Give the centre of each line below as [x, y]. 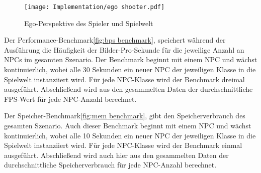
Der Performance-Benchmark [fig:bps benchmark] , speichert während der [115, 40]
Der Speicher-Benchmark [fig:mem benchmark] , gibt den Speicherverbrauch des [125, 116]
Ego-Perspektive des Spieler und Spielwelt [89, 23]
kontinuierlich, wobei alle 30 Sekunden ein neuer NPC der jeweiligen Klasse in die [130, 69]
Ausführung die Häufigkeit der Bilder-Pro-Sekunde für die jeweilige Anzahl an [124, 49]
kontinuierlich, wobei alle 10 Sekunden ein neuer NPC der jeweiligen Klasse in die [130, 135]
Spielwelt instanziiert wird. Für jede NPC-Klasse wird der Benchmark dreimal [124, 79]
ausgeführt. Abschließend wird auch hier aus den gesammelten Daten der [116, 155]
